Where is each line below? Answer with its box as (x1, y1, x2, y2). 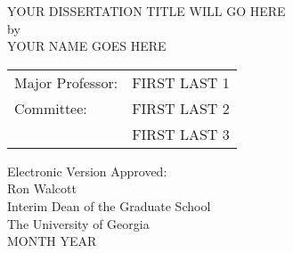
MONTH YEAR (7, 232, 97, 250)
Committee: (14, 97, 87, 118)
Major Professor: (14, 71, 118, 93)
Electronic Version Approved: (7, 161, 167, 180)
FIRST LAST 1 (132, 71, 230, 93)
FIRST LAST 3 (132, 123, 230, 144)
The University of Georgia (7, 214, 150, 233)
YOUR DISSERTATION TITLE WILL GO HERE (7, 2, 286, 20)
